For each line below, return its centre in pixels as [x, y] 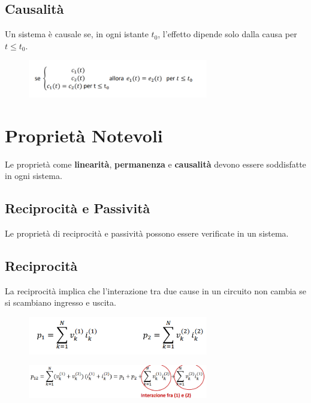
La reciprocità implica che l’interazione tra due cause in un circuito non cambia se [155, 290]
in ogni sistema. [34, 176]
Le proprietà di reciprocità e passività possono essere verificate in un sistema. [147, 233]
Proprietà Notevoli [84, 135]
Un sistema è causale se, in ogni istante [77, 34]
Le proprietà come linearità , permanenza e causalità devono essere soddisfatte [155, 164]
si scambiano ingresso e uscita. [61, 302]
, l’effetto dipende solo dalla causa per [227, 34]
